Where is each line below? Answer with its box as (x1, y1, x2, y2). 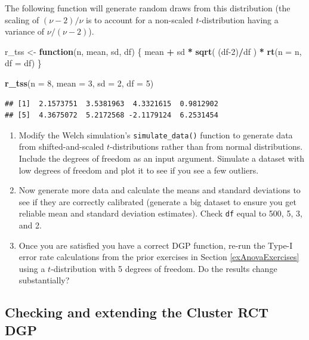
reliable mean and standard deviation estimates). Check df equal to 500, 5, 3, (18, 207, 302, 220)
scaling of (5, 13, 39, 26)
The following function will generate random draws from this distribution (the (5, 2, 291, 14)
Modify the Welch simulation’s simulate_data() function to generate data (18, 128, 293, 141)
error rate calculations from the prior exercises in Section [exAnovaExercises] (18, 251, 299, 263)
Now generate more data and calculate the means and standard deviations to (18, 184, 301, 196)
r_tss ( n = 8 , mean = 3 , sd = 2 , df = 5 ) (5, 76, 154, 89)
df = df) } (5, 57, 42, 69)
